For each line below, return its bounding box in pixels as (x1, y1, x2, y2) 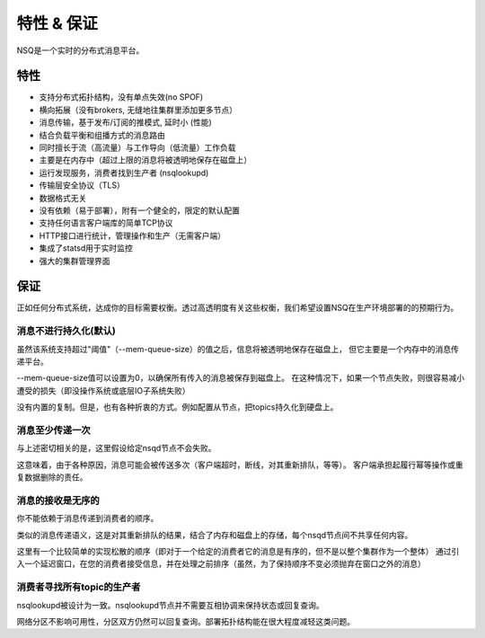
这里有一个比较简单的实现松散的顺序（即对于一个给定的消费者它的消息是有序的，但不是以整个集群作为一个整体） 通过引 (16, 545, 460, 556)
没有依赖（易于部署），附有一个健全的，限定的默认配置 (39, 205, 240, 216)
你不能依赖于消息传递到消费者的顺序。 (16, 513, 159, 524)
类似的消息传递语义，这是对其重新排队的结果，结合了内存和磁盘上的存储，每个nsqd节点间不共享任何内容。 (16, 529, 413, 540)
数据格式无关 (39, 192, 87, 203)
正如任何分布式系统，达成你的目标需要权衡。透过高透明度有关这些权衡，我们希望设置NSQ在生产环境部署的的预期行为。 (16, 302, 459, 314)
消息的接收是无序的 (16, 494, 101, 507)
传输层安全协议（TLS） (39, 180, 125, 191)
